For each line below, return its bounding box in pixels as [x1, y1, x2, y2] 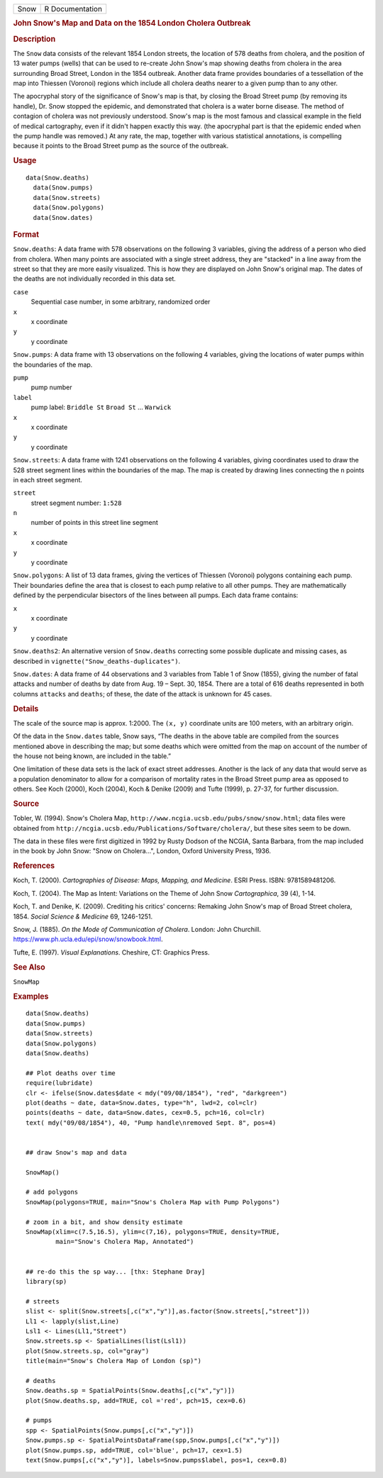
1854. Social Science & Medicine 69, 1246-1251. [13, 912, 153, 921]
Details [13, 704, 39, 713]
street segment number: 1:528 [30, 499, 122, 507]
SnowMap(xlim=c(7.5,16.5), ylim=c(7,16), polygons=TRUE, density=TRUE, [26, 1228, 280, 1236]
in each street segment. [13, 475, 83, 484]
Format [13, 230, 39, 240]
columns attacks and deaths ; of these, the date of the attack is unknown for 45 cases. [13, 689, 272, 698]
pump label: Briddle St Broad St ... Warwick [30, 403, 172, 411]
